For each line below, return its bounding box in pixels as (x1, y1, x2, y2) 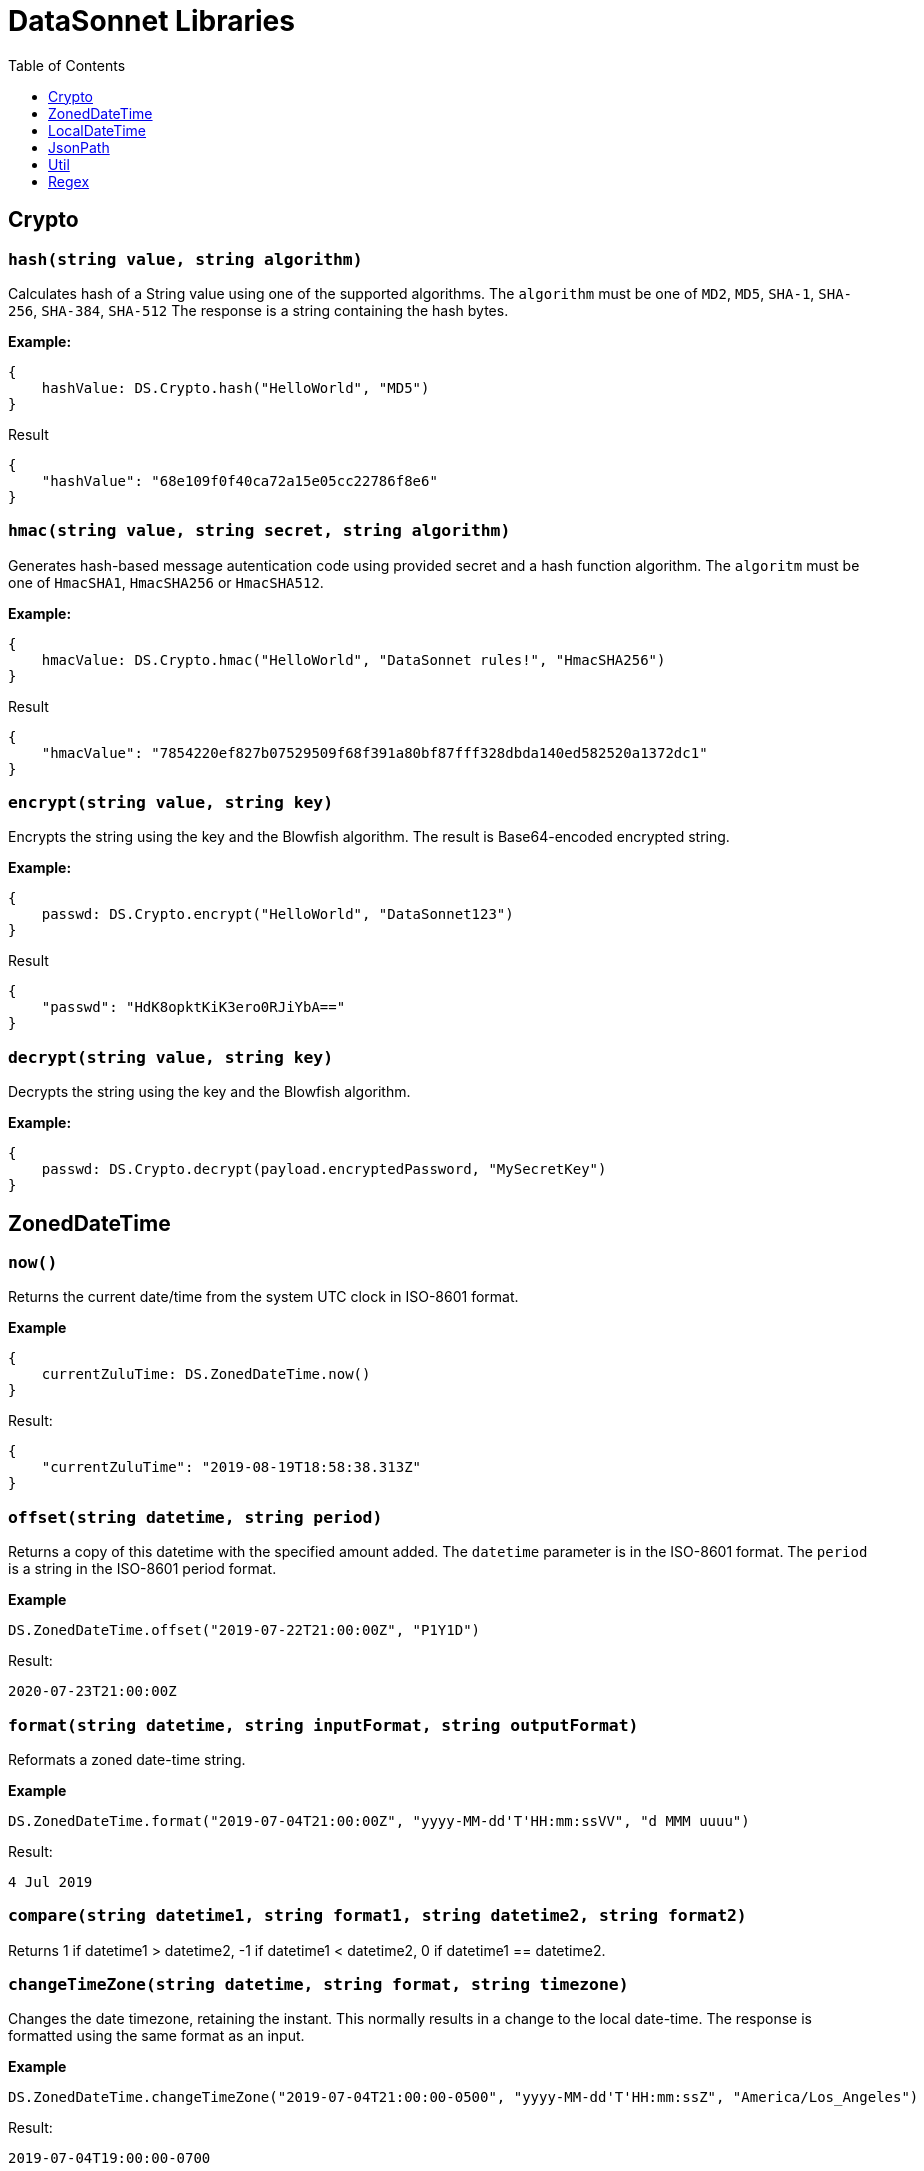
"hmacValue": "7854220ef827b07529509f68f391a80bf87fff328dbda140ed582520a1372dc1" (41, 744, 708, 761)
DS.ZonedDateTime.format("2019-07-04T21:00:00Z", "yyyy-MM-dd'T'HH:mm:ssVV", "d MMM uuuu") (8, 1812, 750, 1829)
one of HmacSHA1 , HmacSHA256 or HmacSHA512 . (8, 573, 324, 591)
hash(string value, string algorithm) (8, 249, 363, 269)
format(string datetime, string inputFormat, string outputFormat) (8, 1715, 639, 1735)
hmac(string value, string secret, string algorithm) (8, 521, 511, 541)
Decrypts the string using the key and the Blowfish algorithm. (8, 1083, 411, 1101)
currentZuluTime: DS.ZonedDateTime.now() (41, 1366, 371, 1383)
